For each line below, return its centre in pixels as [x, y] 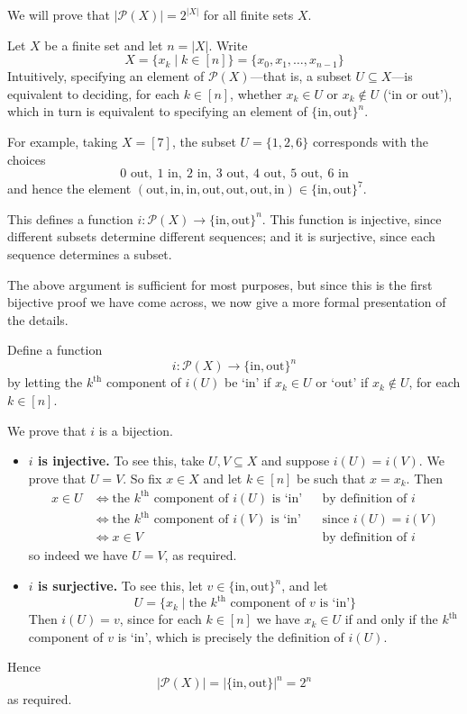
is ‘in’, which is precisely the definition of [231, 636]
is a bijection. [136, 430]
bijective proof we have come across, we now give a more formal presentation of [227, 302]
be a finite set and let [104, 45]
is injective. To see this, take [121, 461]
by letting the [45, 382]
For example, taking [63, 141]
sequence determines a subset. [90, 253]
